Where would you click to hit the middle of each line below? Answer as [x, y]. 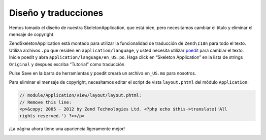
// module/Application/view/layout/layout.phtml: [81, 95]
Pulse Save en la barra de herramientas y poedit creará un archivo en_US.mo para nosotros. [103, 73]
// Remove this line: [46, 102]
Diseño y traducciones [56, 13]
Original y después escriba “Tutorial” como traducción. [67, 64]
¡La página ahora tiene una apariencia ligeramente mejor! [67, 129]
